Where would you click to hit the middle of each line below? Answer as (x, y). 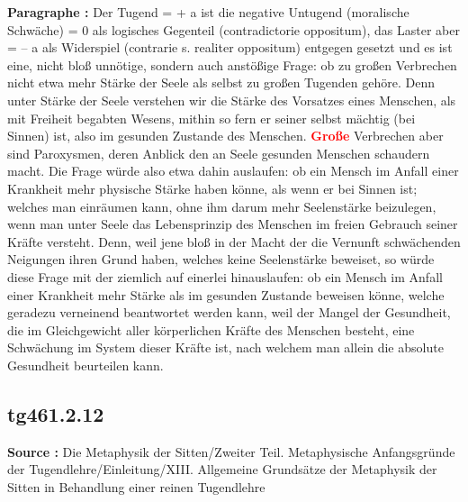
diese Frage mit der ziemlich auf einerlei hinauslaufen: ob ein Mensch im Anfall (225, 276)
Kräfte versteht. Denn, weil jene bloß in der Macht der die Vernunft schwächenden (234, 241)
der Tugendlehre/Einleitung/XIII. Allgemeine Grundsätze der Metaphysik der (222, 469)
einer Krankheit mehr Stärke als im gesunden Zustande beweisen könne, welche (226, 294)
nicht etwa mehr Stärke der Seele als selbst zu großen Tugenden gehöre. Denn (221, 82)
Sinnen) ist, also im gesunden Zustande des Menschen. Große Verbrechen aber (225, 136)
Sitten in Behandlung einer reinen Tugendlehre (136, 486)
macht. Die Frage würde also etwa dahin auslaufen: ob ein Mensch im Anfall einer (233, 171)
